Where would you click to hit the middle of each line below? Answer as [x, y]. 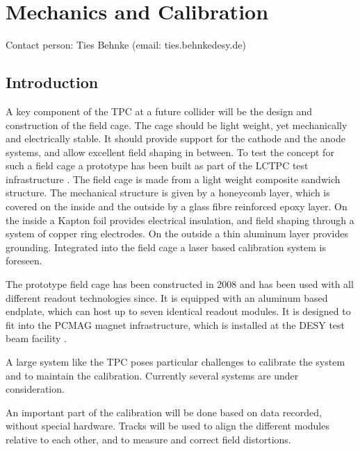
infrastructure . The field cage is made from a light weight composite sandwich [173, 179]
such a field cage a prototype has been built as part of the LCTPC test [157, 165]
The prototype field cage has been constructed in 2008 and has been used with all [180, 284]
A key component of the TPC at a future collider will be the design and [159, 111]
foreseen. [24, 261]
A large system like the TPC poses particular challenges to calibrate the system [175, 362]
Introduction [52, 82]
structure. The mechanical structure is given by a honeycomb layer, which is [168, 193]
